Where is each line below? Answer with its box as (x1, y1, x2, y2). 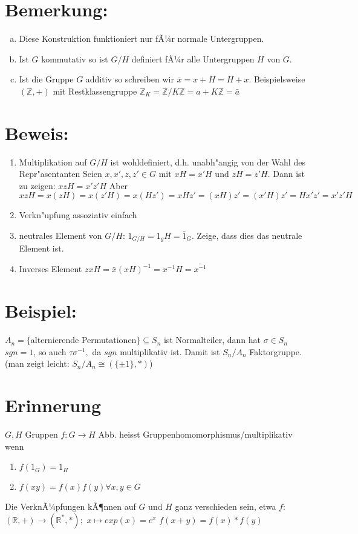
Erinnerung (5, 393, 102, 418)
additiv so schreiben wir (85, 73, 174, 85)
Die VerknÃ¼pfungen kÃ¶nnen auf (5, 500, 136, 513)
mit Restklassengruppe (53, 84, 137, 97)
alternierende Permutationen (30, 333, 137, 346)
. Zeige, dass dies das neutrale (191, 229, 302, 241)
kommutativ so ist (41, 52, 108, 65)
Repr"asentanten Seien (19, 167, 102, 180)
